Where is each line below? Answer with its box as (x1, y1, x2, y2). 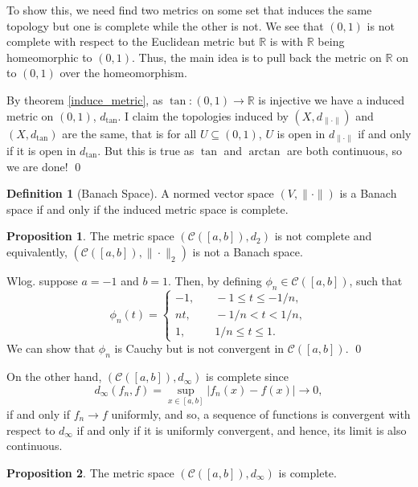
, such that (349, 272, 403, 289)
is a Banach (339, 185, 397, 202)
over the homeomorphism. (59, 64, 187, 81)
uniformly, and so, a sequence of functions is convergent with (111, 405, 411, 422)
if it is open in (6, 142, 76, 159)
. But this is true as (97, 142, 195, 159)
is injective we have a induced (258, 91, 405, 108)
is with (269, 33, 304, 50)
